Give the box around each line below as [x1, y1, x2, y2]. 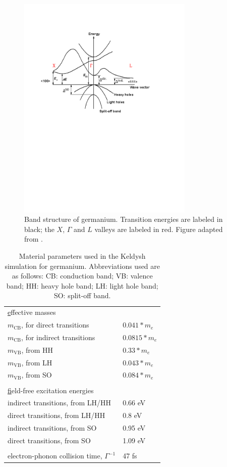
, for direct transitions [21, 319, 89, 330]
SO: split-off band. [53, 290, 111, 301]
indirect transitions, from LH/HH [8, 397, 111, 408]
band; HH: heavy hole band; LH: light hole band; [6, 280, 158, 291]
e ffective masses [8, 307, 56, 317]
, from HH [21, 344, 53, 355]
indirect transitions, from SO [8, 423, 97, 433]
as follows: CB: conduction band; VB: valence [12, 270, 153, 281]
